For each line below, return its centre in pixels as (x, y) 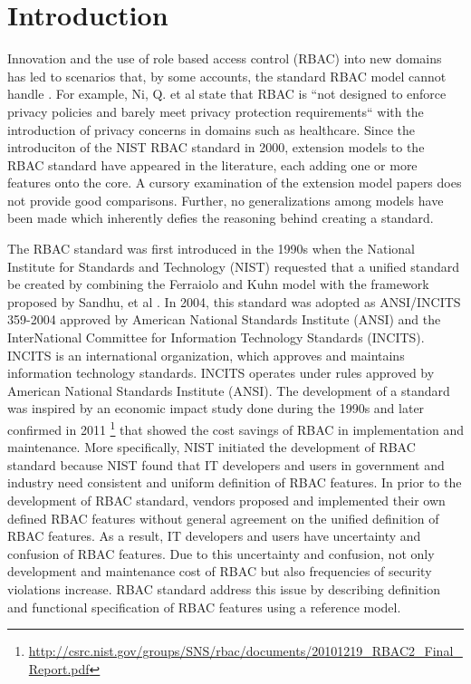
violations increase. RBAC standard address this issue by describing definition (224, 589)
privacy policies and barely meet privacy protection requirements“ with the (216, 111)
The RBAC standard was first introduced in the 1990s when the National (211, 249)
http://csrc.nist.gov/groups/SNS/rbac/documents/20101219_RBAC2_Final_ (245, 651)
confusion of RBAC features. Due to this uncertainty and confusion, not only (221, 553)
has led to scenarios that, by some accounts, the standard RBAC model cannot (227, 76)
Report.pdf (59, 668)
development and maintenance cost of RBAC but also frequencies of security (220, 571)
